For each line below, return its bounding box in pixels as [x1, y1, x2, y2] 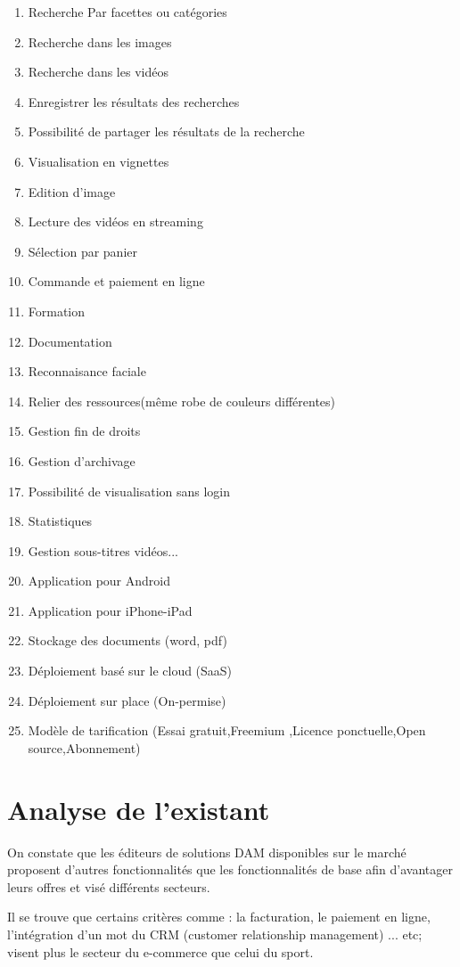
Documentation [28, 332, 112, 350]
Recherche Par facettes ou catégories [28, 3, 227, 20]
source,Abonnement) [28, 738, 141, 757]
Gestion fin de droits [28, 422, 141, 440]
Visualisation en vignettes [28, 152, 169, 170]
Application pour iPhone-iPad [28, 601, 193, 619]
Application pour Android [28, 571, 170, 590]
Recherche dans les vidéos [28, 62, 168, 81]
